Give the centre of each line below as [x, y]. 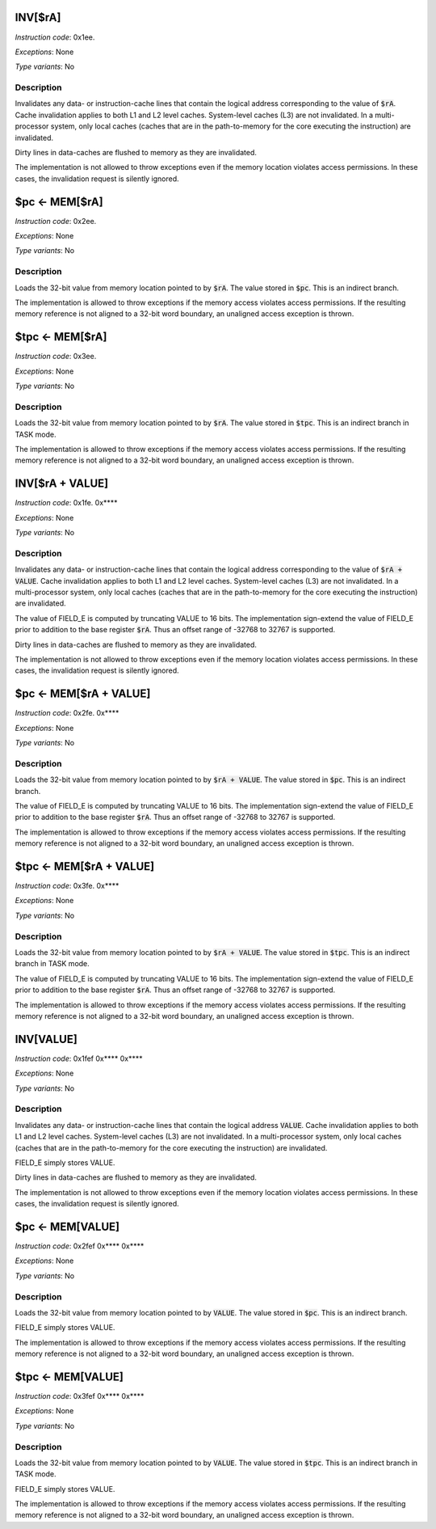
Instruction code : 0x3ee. [56, 357]
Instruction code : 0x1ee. [55, 37]
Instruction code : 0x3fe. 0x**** [67, 886]
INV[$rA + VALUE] [62, 484]
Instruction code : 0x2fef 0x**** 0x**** [80, 1246]
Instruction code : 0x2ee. [56, 221]
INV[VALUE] [46, 1039]
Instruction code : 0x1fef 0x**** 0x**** [79, 1058]
